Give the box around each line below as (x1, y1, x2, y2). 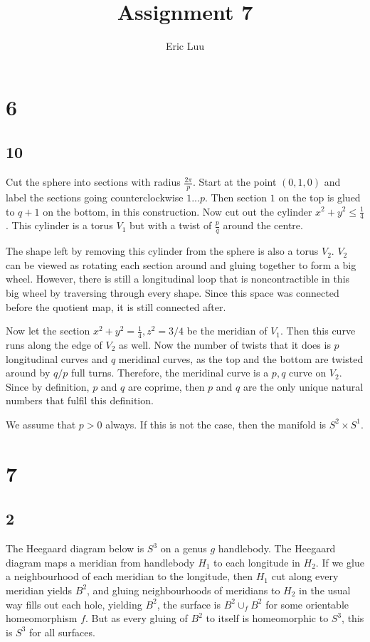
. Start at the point (192, 174, 277, 189)
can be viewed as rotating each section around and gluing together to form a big (6, 257, 356, 272)
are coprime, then (128, 379, 205, 394)
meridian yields (6, 582, 73, 597)
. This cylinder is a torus (6, 218, 113, 233)
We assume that (6, 416, 76, 431)
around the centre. (223, 218, 303, 233)
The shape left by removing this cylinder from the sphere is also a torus (6, 243, 319, 258)
